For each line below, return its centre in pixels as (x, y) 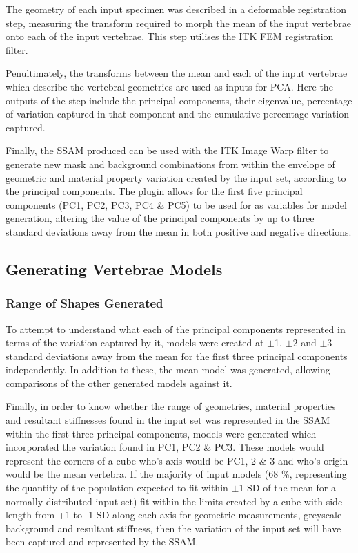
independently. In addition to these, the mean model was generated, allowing (168, 369)
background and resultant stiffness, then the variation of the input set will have (173, 528)
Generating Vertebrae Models (114, 269)
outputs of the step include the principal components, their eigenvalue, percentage (179, 100)
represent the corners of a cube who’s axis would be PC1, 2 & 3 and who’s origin (177, 460)
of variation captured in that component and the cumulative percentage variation (177, 114)
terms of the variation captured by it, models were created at (135, 343)
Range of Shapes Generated (84, 303)
